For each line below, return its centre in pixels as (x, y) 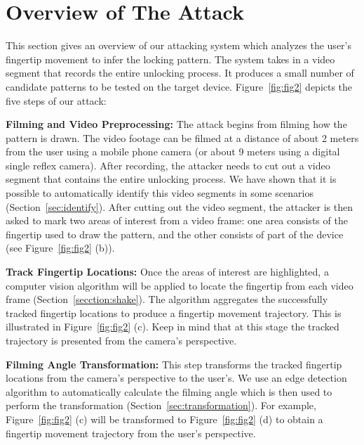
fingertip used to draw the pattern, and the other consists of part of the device (175, 234)
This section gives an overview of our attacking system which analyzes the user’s (178, 45)
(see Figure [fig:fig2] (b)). (60, 248)
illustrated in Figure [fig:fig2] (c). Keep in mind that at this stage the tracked (173, 327)
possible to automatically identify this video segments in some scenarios (160, 193)
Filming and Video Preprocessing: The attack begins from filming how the (176, 124)
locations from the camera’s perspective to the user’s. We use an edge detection (176, 378)
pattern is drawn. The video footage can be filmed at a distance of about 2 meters (182, 137)
